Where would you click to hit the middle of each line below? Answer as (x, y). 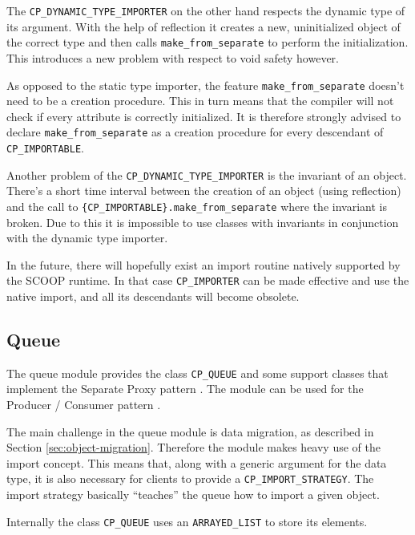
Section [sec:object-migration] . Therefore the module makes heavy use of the (193, 447)
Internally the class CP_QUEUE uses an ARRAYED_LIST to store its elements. (187, 521)
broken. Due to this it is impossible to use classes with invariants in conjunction (203, 222)
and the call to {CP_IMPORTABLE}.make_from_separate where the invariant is (197, 206)
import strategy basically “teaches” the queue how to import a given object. (193, 494)
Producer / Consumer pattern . (84, 405)
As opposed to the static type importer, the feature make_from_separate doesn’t (205, 85)
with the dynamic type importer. (87, 238)
